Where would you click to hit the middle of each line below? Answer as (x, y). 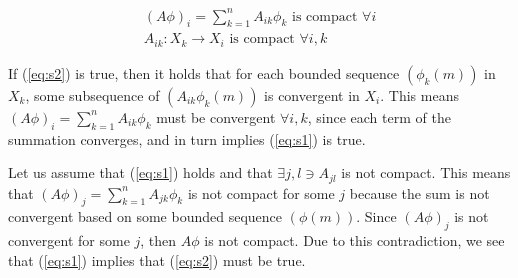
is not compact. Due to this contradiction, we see (354, 240)
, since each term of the (379, 116)
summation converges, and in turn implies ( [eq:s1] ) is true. (187, 138)
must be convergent (216, 116)
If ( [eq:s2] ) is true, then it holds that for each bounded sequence (204, 72)
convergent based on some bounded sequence (145, 216)
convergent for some (69, 240)
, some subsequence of (92, 94)
